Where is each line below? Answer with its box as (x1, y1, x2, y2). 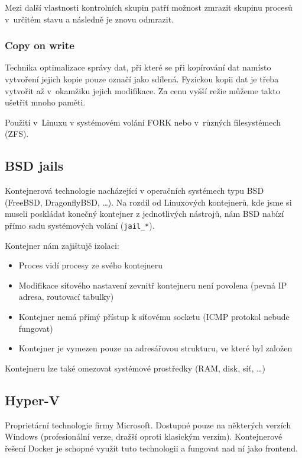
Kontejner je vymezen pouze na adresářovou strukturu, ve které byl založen (18, 342, 293, 354)
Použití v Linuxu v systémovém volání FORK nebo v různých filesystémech (5, 116, 281, 128)
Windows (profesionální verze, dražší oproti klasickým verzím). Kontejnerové (5, 430, 282, 443)
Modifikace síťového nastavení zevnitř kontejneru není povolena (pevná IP (18, 278, 287, 291)
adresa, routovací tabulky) (18, 290, 114, 303)
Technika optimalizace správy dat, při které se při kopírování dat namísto (5, 61, 271, 73)
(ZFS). (5, 127, 29, 140)
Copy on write (5, 38, 74, 53)
